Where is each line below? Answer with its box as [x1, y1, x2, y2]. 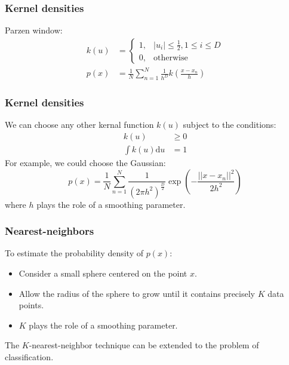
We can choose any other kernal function [5, 118, 154, 131]
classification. [5, 350, 54, 363]
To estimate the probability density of [5, 247, 143, 259]
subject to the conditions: [183, 118, 276, 131]
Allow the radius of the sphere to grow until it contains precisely [19, 287, 255, 299]
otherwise [153, 53, 188, 62]
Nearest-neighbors [5, 223, 94, 238]
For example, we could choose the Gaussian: [5, 157, 166, 169]
